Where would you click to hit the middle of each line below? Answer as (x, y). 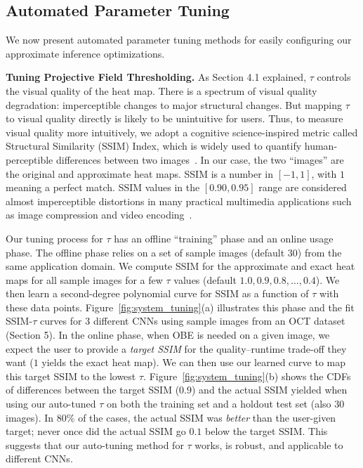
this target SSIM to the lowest (71, 376)
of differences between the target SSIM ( (93, 390)
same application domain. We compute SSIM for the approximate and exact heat (180, 266)
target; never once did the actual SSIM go (96, 431)
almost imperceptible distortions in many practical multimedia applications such (179, 201)
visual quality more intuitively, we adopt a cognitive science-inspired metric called (182, 132)
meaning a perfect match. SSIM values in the (103, 187)
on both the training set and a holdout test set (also (219, 404)
